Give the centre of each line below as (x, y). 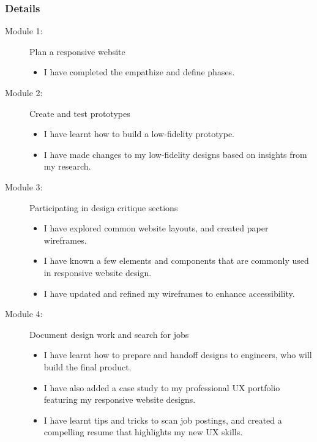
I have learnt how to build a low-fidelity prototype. (139, 134)
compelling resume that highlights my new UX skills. (143, 432)
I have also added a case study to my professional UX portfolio (162, 387)
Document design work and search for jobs (109, 334)
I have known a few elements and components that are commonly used (176, 260)
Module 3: (24, 186)
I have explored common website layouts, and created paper (156, 228)
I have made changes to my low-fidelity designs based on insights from (175, 154)
